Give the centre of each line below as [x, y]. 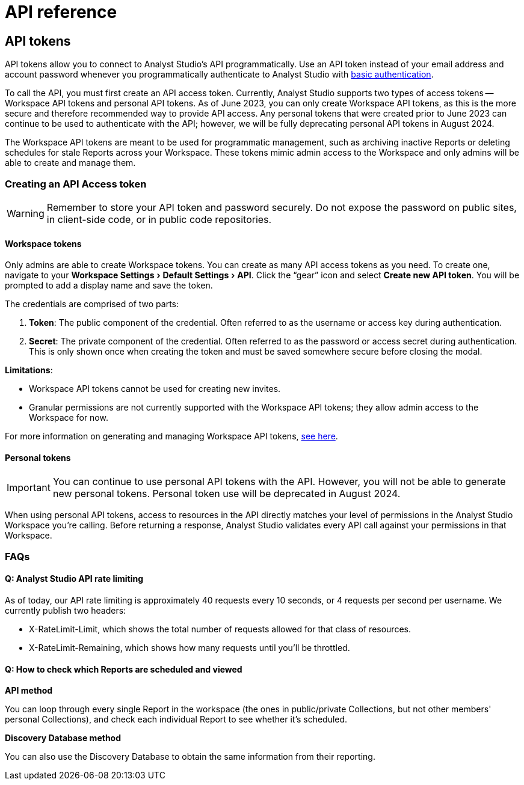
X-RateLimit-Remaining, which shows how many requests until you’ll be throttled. [190, 647]
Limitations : [29, 370]
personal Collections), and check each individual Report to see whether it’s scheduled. [176, 719]
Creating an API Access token [76, 184]
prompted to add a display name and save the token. [109, 286]
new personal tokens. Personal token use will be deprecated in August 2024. [227, 494]
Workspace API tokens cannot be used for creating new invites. [155, 389]
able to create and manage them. [70, 163]
